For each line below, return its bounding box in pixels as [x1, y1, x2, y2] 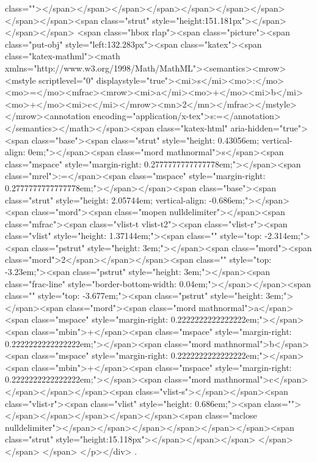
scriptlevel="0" [38, 73, 94, 86]
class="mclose [205, 409, 257, 422]
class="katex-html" [156, 121, 228, 134]
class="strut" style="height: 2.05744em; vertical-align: [5, 193, 206, 206]
